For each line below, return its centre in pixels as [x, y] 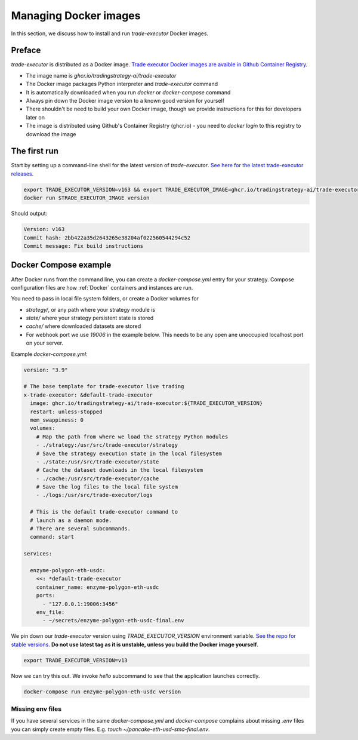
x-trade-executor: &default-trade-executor [88, 395]
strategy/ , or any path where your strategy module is [90, 309]
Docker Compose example [61, 265]
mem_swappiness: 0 [57, 420]
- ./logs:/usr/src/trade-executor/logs [95, 495]
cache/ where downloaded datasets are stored [84, 326]
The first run [35, 151]
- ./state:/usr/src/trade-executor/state [98, 462]
